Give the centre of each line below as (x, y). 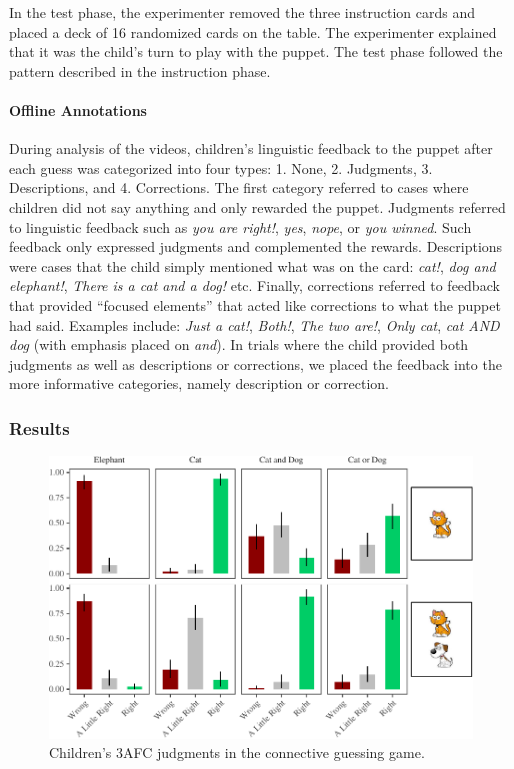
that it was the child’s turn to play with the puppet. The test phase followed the (256, 51)
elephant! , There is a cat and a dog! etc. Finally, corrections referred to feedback (254, 285)
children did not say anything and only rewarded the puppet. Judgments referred (257, 206)
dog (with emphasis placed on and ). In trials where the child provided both (239, 344)
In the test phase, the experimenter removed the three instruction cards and (242, 12)
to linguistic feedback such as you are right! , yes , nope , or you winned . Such (240, 226)
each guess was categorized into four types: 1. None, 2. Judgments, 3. (221, 167)
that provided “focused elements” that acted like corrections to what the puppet (255, 304)
